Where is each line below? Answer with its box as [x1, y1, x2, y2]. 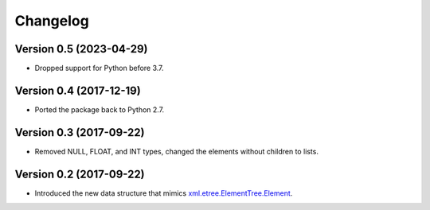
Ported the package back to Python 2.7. [34, 104, 165, 115]
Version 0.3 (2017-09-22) [14, 126, 145, 139]
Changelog [14, 12, 89, 29]
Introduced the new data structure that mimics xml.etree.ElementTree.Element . [34, 188, 293, 198]
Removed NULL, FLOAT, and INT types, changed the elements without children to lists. [34, 146, 319, 156]
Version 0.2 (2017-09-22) [14, 167, 145, 181]
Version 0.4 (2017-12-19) [14, 84, 141, 97]
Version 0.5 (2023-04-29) [14, 42, 148, 56]
